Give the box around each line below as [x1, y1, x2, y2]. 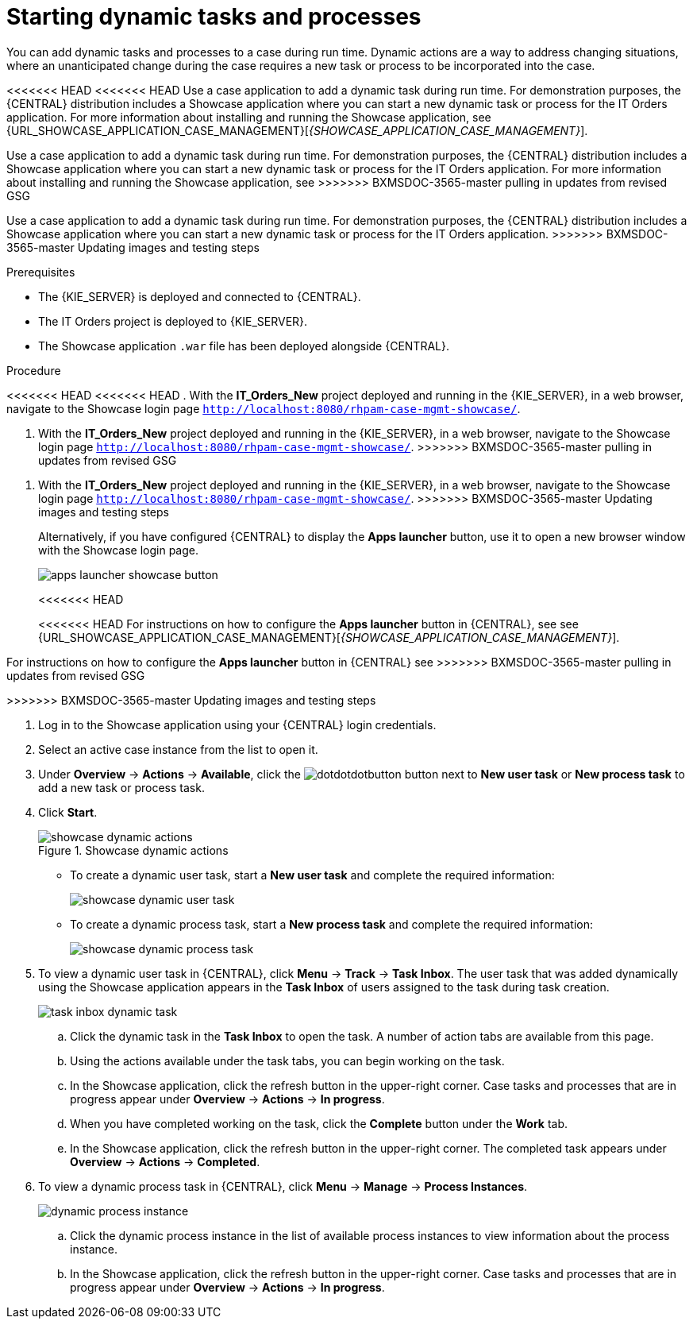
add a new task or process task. [38, 780, 205, 794]
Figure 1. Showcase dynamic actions [38, 843, 229, 857]
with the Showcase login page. [38, 543, 199, 557]
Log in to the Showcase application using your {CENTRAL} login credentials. [38, 717, 437, 732]
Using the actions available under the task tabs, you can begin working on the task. [70, 1053, 505, 1068]
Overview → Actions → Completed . [70, 1154, 260, 1169]
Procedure [6, 363, 61, 377]
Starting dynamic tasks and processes [6, 3, 422, 30]
